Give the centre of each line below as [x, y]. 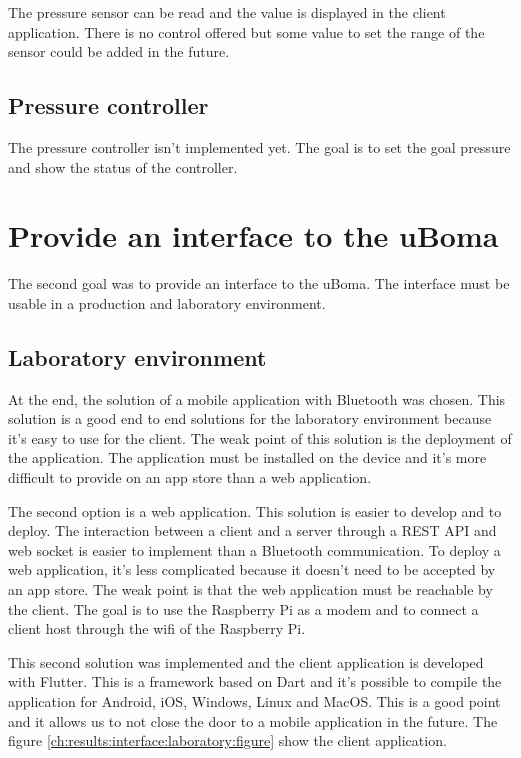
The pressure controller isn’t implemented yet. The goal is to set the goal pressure [259, 146]
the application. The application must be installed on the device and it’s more [247, 457]
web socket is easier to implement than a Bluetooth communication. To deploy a [254, 549]
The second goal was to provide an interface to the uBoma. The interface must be [259, 283]
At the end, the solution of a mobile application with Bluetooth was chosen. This [257, 398]
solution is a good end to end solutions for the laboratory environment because [250, 418]
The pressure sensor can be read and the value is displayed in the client [227, 12]
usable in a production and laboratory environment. [167, 302]
